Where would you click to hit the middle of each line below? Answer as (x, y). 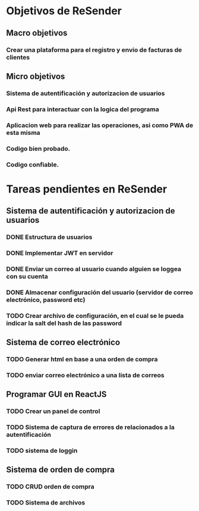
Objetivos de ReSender (64, 11)
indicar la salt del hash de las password (64, 323)
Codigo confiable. (33, 165)
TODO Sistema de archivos (46, 503)
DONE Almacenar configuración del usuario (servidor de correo (99, 292)
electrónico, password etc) (46, 299)
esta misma (23, 133)
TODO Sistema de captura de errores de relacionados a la (91, 427)
